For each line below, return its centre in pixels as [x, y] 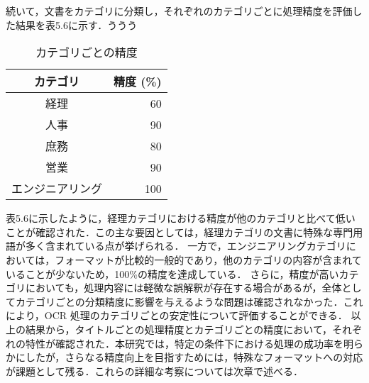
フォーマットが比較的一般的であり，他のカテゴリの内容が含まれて [208, 259]
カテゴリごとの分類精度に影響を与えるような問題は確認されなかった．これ [189, 301]
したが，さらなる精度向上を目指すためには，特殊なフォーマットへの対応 [194, 357]
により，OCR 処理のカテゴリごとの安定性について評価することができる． [177, 315]
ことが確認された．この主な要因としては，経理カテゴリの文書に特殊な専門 [180, 232]
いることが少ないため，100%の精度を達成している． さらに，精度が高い [172, 273]
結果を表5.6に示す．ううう [76, 24]
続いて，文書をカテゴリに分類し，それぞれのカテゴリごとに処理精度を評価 [179, 11]
